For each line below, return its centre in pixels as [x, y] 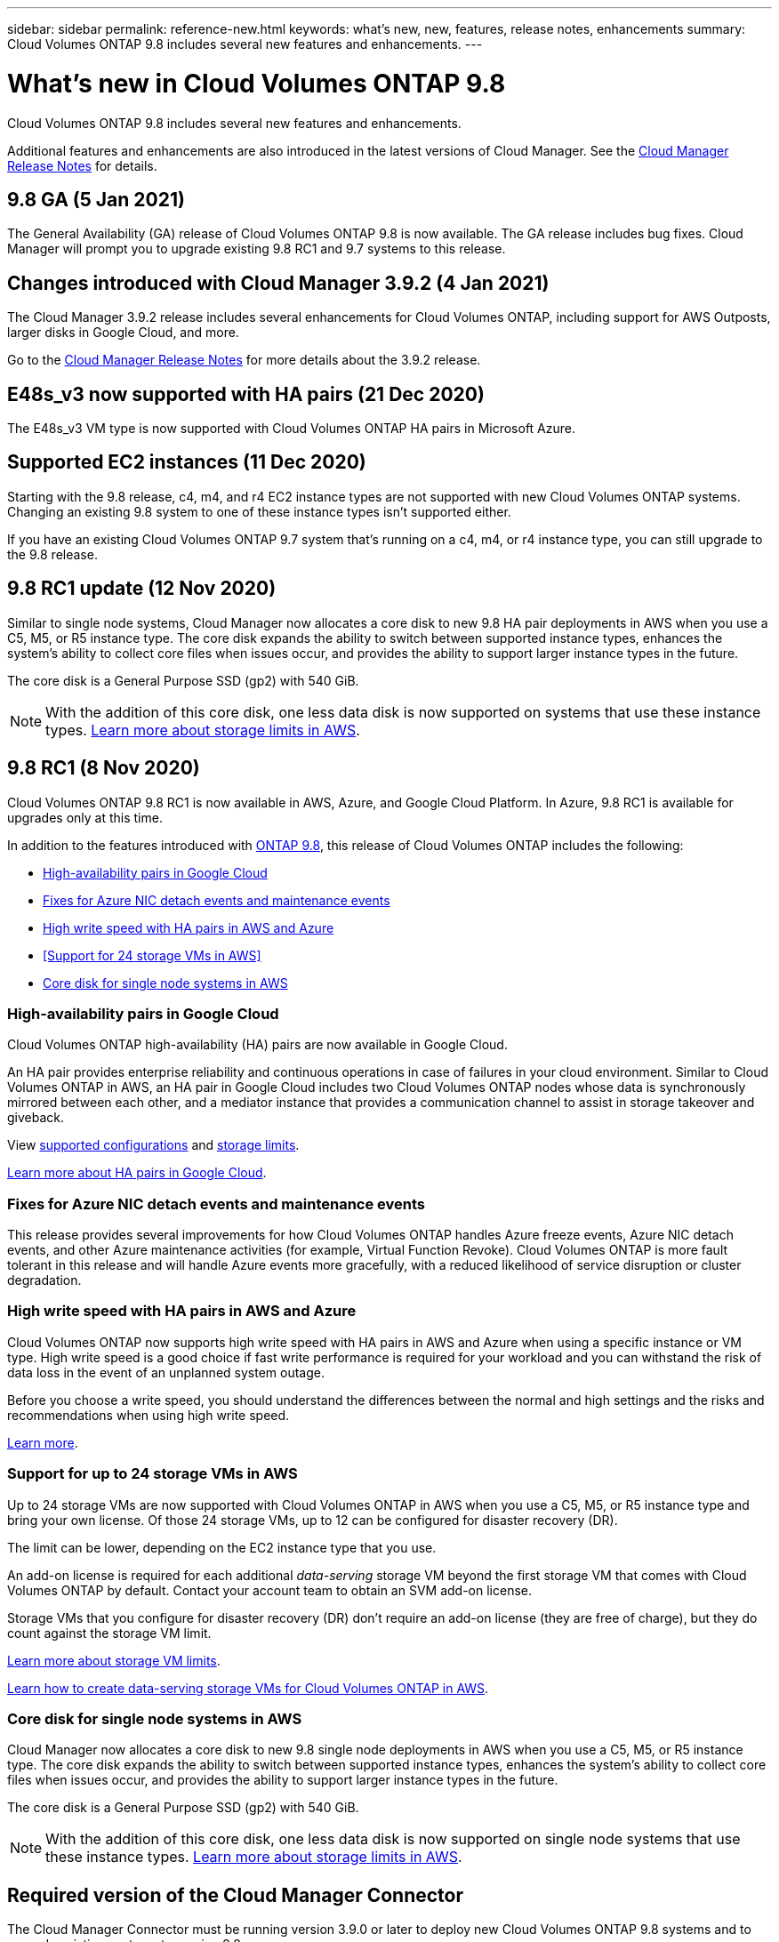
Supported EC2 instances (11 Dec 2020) [187, 462]
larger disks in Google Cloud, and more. [123, 333]
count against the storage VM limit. [109, 1633]
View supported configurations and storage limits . [153, 1145]
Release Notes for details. [82, 165]
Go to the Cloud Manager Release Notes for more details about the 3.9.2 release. [244, 360]
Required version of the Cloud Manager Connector [236, 1895]
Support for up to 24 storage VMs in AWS [153, 1474]
